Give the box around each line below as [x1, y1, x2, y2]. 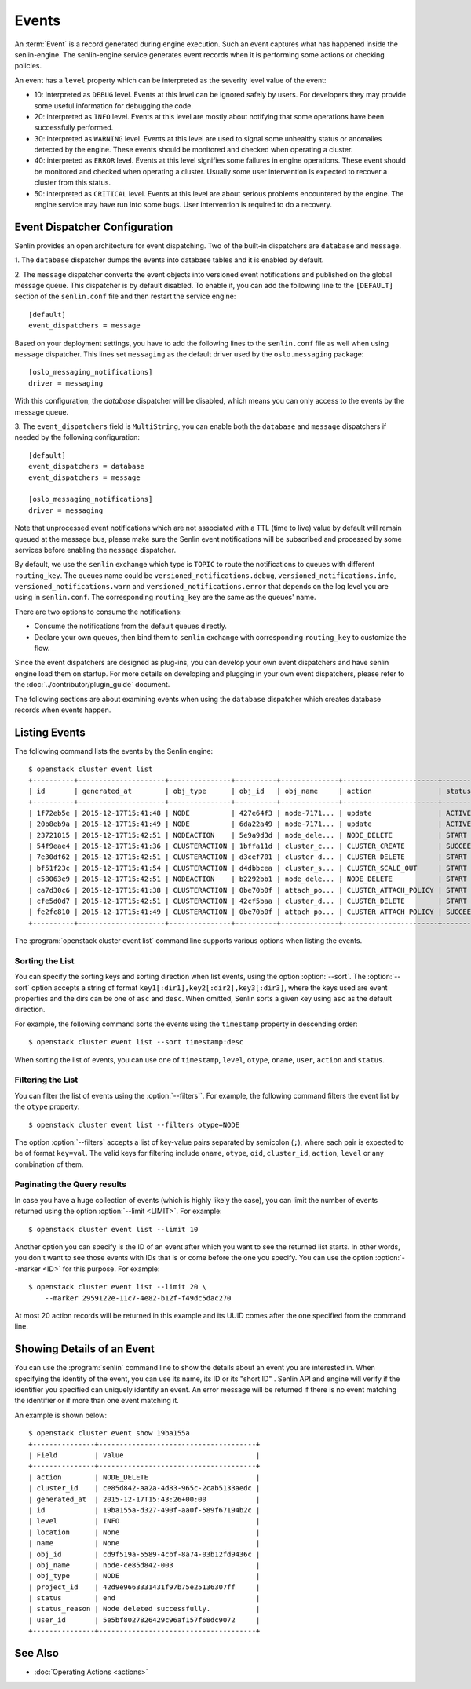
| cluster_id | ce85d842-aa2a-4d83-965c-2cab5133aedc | [28, 1484, 261, 1493]
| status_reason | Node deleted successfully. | [28, 1604, 261, 1614]
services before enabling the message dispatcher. [14, 545, 177, 554]
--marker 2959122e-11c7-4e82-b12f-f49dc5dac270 [44, 1293, 232, 1303]
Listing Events [14, 726, 86, 739]
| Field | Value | [28, 1451, 261, 1460]
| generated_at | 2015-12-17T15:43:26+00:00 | [28, 1494, 261, 1504]
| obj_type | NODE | [28, 1571, 261, 1581]
